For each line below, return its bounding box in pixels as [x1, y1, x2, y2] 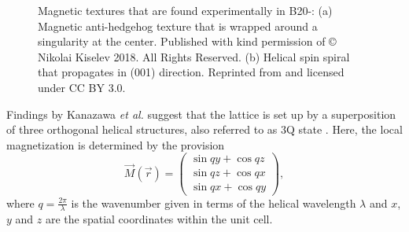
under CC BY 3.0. [38, 79, 126, 95]
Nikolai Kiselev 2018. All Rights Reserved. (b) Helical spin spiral [38, 48, 350, 64]
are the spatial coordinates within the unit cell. [45, 211, 273, 227]
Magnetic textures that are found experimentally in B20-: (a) [38, 2, 333, 18]
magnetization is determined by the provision [6, 136, 225, 153]
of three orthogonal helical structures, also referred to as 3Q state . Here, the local [6, 121, 403, 138]
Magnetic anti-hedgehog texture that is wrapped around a [38, 17, 318, 34]
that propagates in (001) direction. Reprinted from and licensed [38, 64, 345, 80]
